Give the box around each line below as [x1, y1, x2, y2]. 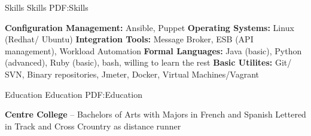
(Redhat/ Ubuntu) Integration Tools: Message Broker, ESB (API [5, 33, 254, 45]
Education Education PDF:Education [5, 88, 142, 100]
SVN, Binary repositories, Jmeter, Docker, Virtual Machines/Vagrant [5, 67, 259, 80]
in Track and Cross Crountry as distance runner [5, 119, 181, 132]
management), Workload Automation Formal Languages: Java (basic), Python [5, 44, 302, 57]
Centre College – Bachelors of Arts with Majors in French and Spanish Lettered [5, 108, 306, 120]
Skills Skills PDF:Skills [5, 1, 89, 13]
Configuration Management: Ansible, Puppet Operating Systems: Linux [5, 21, 294, 33]
